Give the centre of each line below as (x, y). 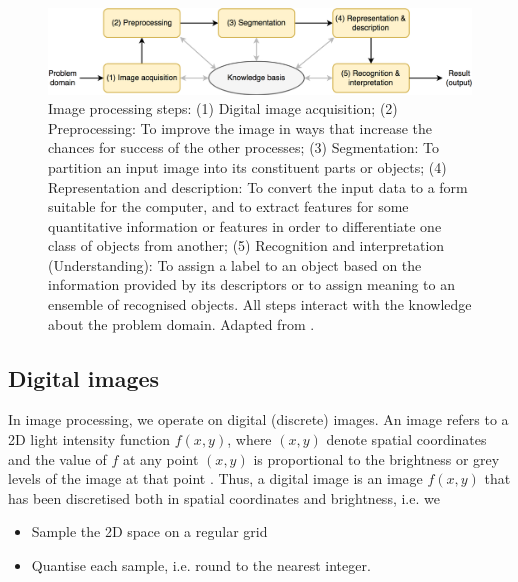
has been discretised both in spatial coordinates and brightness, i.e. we (224, 497)
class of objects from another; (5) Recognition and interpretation (246, 245)
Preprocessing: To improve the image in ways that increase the (240, 127)
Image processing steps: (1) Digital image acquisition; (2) (223, 108)
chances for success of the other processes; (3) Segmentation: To (244, 147)
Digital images (84, 377)
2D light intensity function (89, 439)
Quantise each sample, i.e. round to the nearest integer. (201, 565)
